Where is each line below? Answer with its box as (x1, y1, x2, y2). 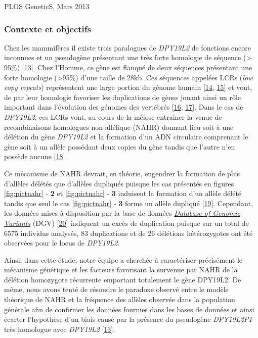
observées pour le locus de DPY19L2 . (4, 237, 120, 248)
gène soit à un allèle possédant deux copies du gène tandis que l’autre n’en (4, 141, 235, 152)
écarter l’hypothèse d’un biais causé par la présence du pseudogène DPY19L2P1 (4, 314, 252, 324)
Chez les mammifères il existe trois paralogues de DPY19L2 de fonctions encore (4, 42, 251, 53)
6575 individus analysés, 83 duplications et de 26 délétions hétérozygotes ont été (4, 227, 253, 238)
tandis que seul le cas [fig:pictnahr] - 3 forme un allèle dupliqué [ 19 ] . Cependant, (4, 198, 253, 208)
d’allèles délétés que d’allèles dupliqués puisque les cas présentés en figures (4, 178, 234, 188)
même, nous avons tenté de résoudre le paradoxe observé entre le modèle (4, 284, 229, 295)
